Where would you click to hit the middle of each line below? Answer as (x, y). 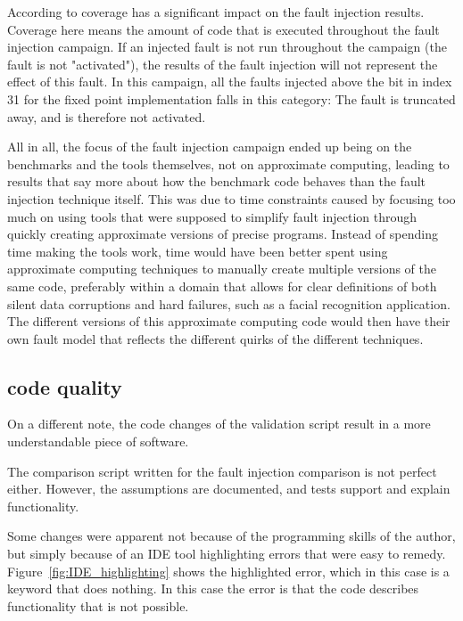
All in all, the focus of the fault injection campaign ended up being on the (210, 147)
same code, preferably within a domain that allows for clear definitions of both (222, 286)
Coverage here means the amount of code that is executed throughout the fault (223, 29)
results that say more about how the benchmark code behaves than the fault (217, 181)
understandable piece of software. (98, 441)
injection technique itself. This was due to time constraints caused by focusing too (231, 198)
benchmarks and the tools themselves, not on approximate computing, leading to (228, 163)
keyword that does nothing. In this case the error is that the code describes (213, 588)
